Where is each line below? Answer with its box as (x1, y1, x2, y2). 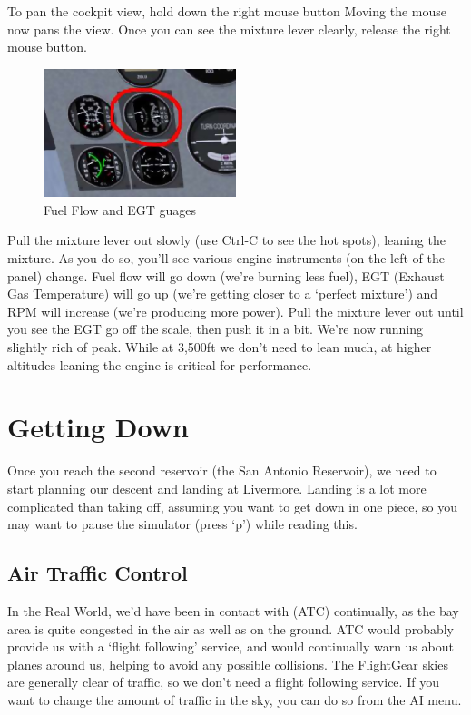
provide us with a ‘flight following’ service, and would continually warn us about (7, 637, 454, 656)
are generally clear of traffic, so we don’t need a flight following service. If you (7, 672, 439, 691)
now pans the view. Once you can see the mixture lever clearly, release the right (7, 19, 451, 38)
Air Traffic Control (7, 559, 188, 587)
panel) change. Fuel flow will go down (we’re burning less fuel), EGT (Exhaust (7, 266, 445, 285)
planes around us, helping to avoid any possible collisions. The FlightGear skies (7, 654, 448, 673)
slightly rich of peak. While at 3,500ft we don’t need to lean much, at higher (7, 338, 432, 357)
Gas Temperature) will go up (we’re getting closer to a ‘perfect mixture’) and (7, 284, 438, 303)
